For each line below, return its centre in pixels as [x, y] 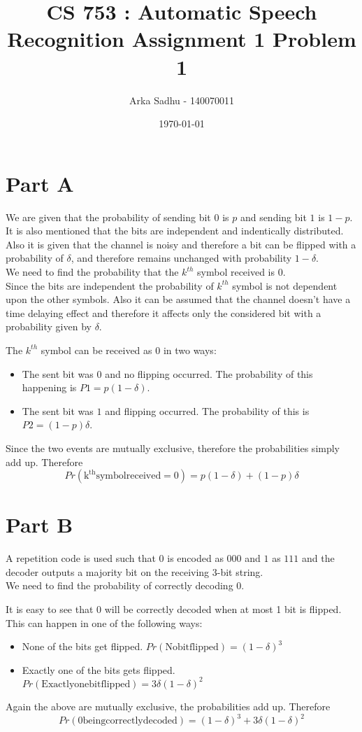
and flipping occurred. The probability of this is [207, 410]
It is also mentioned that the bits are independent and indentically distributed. [175, 231]
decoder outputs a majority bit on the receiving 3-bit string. [135, 571]
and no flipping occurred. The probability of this [209, 373]
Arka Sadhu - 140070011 [182, 100]
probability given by [49, 326]
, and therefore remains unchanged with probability [181, 258]
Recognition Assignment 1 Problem [182, 39]
